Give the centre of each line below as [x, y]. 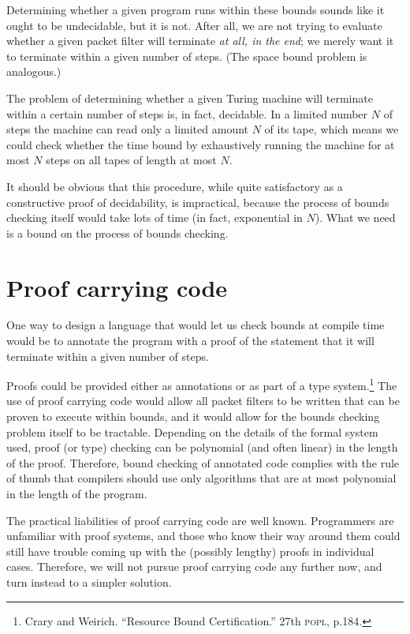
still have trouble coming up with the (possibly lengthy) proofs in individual [190, 551]
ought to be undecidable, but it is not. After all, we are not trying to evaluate [194, 25]
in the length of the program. [77, 494]
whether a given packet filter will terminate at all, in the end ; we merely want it [200, 41]
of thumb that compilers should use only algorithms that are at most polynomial [201, 478]
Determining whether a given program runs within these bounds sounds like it [196, 9]
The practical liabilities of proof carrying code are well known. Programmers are [200, 520]
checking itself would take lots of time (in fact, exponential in [155, 218]
